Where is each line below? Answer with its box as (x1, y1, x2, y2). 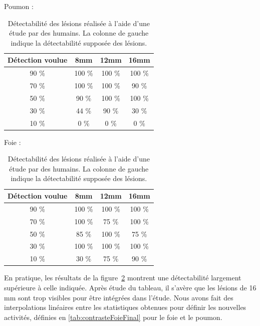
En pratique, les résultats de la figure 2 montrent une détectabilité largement (4, 272, 241, 283)
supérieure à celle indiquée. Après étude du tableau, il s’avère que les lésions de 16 (4, 282, 256, 292)
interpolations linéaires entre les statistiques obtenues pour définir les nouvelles (4, 302, 246, 312)
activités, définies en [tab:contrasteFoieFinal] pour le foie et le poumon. (4, 311, 222, 322)
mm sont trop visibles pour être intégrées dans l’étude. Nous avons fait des (4, 292, 233, 302)
